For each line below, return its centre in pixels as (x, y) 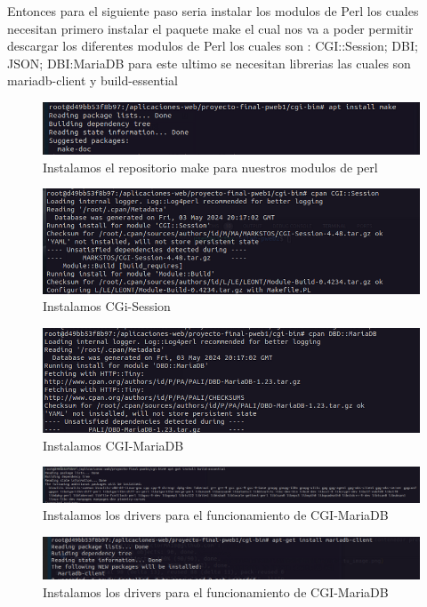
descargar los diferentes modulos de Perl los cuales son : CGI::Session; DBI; (213, 46)
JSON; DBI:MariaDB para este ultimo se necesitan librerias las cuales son (209, 63)
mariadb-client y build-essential (93, 80)
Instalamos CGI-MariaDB (113, 445)
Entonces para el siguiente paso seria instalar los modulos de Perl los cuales (213, 11)
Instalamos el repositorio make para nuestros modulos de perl (210, 167)
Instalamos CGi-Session (107, 306)
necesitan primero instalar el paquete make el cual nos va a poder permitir (210, 28)
